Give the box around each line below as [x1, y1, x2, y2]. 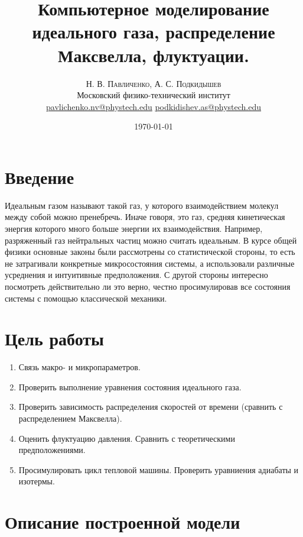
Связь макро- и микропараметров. [18, 361, 141, 373]
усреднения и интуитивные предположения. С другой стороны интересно [5, 268, 268, 281]
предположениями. [18, 444, 86, 456]
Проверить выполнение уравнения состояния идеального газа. [18, 380, 242, 393]
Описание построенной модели [5, 510, 240, 534]
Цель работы [5, 326, 104, 351]
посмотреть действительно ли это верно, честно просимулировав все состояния [5, 280, 291, 292]
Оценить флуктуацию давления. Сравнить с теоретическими [18, 432, 235, 444]
